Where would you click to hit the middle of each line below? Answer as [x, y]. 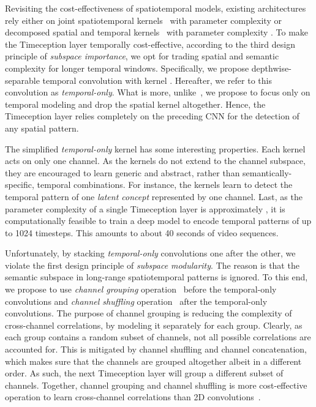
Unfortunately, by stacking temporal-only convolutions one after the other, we [150, 253]
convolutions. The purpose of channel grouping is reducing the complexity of [149, 313]
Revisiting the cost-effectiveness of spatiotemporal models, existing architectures [156, 8]
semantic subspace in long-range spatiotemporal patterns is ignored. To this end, [156, 277]
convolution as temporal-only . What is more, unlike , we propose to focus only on [158, 92]
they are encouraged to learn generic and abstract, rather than [122, 172]
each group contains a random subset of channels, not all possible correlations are [158, 337]
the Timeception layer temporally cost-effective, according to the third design [150, 44]
